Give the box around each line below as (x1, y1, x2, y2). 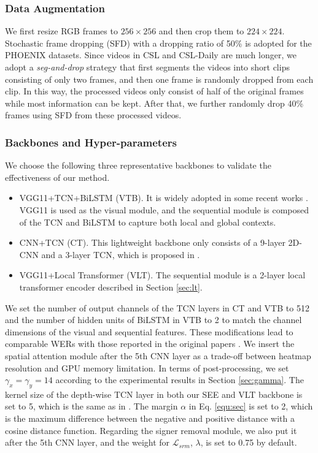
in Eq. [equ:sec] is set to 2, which (188, 400, 313, 413)
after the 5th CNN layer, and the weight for (5, 436, 170, 449)
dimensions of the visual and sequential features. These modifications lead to (5, 325, 293, 338)
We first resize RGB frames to (5, 25, 118, 37)
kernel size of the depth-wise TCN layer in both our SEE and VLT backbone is (5, 387, 303, 400)
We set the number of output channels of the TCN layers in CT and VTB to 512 (5, 301, 309, 314)
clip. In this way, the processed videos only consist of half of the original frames (5, 85, 304, 97)
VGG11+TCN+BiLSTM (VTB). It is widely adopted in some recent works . (19, 191, 308, 204)
